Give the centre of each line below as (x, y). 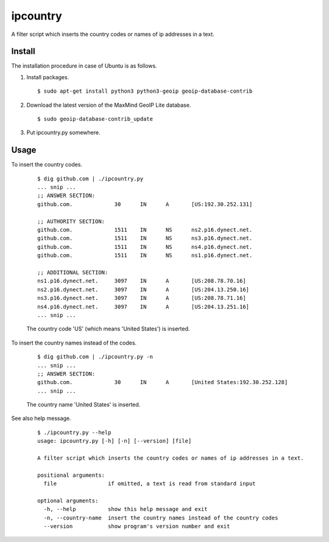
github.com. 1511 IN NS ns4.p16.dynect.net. (145, 247)
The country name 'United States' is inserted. (83, 405)
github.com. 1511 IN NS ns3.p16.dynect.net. (145, 238)
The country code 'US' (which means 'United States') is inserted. (108, 329)
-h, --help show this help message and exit (126, 509)
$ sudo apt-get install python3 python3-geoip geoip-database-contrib (145, 91)
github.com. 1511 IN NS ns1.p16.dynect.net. (145, 255)
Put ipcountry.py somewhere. (63, 133)
